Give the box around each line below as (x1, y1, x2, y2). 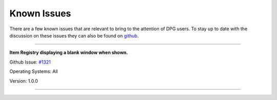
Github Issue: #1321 (9, 59, 51, 65)
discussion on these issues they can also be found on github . (9, 32, 139, 38)
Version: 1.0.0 (9, 77, 38, 84)
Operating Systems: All (9, 68, 58, 74)
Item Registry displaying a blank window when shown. (9, 49, 128, 56)
